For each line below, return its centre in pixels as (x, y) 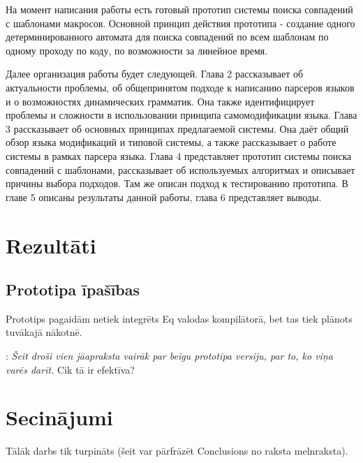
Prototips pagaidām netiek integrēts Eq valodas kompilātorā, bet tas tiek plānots (179, 318)
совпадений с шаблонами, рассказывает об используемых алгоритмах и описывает (180, 169)
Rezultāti (51, 245)
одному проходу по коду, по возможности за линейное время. (137, 50)
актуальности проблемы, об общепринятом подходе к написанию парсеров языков (180, 87)
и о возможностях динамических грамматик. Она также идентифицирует (160, 101)
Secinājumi (59, 417)
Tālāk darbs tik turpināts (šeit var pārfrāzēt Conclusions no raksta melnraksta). (177, 451)
